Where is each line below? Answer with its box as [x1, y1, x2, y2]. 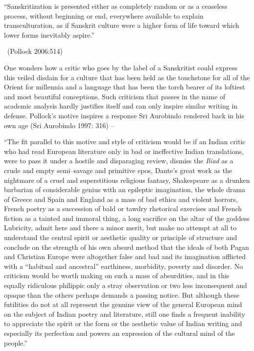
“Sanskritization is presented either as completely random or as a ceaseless [4, 1, 228, 11]
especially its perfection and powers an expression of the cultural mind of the [4, 328, 235, 338]
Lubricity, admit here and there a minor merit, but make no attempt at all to [4, 222, 237, 233]
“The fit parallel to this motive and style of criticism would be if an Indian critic [4, 136, 246, 147]
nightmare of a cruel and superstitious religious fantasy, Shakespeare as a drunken [4, 175, 250, 185]
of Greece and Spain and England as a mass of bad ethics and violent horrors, [4, 194, 238, 204]
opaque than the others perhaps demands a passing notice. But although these [4, 289, 240, 300]
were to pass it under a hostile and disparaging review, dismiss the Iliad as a [4, 155, 233, 166]
